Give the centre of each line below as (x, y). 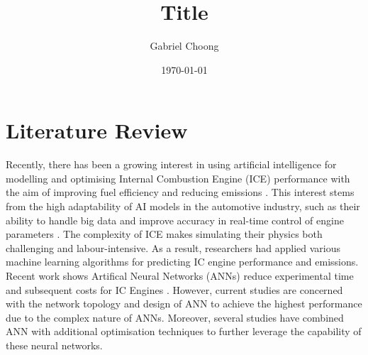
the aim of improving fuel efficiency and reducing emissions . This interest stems (180, 192)
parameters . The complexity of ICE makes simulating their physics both (164, 234)
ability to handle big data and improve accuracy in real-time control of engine (175, 220)
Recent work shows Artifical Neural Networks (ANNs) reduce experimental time (180, 275)
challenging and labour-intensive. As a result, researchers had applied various (173, 247)
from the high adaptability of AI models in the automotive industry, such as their (183, 206)
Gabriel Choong (184, 46)
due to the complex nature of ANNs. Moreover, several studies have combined (175, 317)
